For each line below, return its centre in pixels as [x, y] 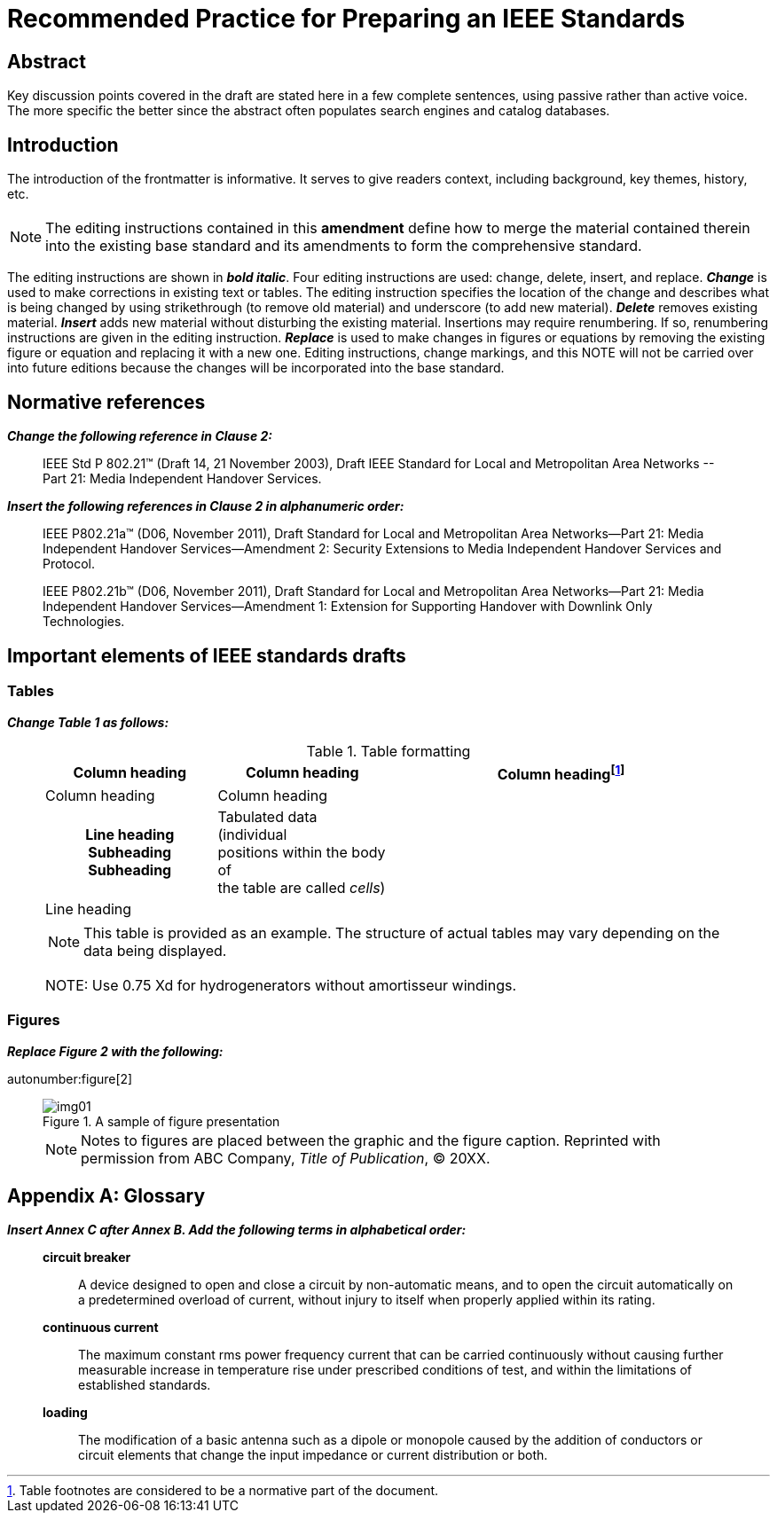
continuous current [101, 1328]
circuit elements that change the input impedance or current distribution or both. [313, 1455]
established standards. [145, 1385]
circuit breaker [87, 1258]
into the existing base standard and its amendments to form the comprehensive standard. [344, 246]
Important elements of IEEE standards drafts [207, 655]
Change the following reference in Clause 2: [140, 436]
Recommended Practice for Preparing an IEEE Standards [346, 19]
